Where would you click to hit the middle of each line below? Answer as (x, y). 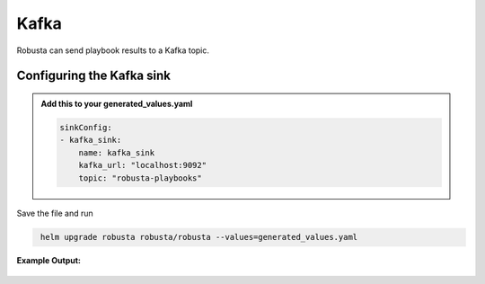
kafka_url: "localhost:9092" (142, 165)
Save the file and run (55, 213)
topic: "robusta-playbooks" (140, 178)
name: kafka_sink (117, 152)
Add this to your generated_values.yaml (117, 103)
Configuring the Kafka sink (93, 76)
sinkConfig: (86, 127)
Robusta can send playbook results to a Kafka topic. (113, 50)
